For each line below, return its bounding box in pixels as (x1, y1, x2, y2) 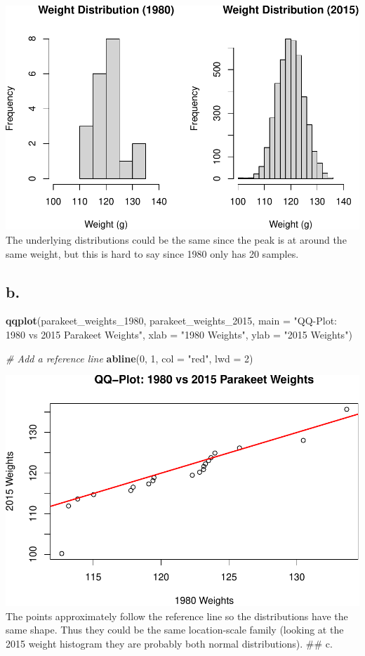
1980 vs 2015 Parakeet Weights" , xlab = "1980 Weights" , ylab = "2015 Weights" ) (6, 327, 352, 342)
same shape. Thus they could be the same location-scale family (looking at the (6, 622, 344, 637)
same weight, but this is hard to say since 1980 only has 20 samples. (6, 246, 299, 261)
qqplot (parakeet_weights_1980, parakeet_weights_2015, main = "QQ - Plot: (6, 313, 337, 328)
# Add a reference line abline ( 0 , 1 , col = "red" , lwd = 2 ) (6, 350, 253, 365)
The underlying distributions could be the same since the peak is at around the (6, 232, 347, 247)
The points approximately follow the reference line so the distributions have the (6, 608, 348, 623)
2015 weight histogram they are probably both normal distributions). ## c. (6, 636, 333, 650)
